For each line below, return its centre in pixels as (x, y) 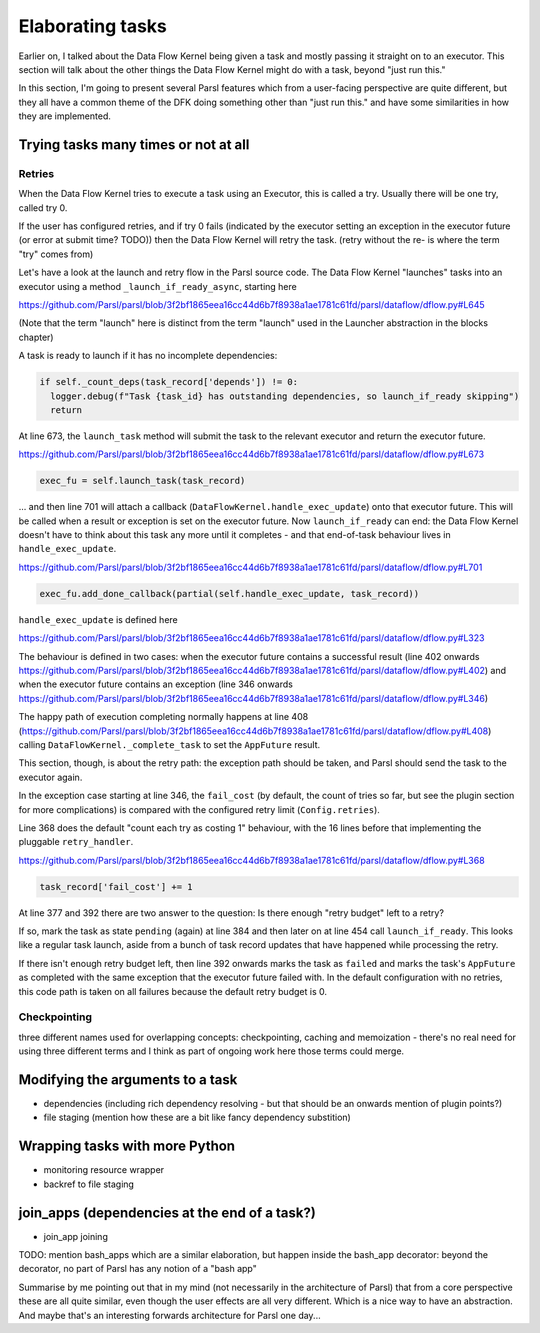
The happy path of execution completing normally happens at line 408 (163, 717)
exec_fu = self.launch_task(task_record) (142, 481)
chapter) (36, 337)
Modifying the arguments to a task (128, 1079)
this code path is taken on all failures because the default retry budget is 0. (172, 991)
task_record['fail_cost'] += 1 (116, 886)
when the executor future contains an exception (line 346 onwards (156, 684)
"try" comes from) (56, 254)
